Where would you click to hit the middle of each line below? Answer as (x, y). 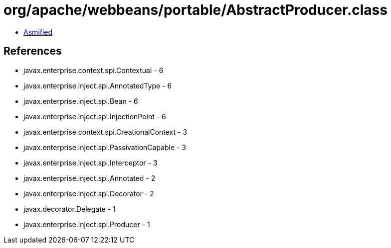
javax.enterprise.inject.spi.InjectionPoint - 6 (95, 116)
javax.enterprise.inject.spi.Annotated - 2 (90, 178)
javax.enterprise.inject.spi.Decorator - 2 (89, 193)
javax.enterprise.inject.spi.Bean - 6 (81, 101)
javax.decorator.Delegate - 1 (70, 209)
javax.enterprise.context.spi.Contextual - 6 (94, 70)
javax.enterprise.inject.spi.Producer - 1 (87, 224)
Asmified (38, 32)
